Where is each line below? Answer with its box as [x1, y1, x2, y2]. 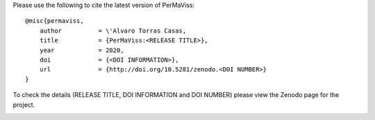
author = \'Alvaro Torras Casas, [39, 26, 187, 35]
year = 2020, [39, 46, 124, 54]
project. [12, 101, 35, 109]
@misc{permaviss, [25, 17, 84, 25]
